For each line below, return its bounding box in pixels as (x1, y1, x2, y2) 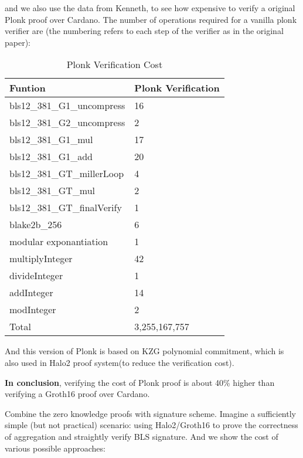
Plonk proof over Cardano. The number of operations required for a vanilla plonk (5, 13, 297, 25)
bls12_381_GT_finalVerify (9, 201, 122, 215)
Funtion (9, 81, 46, 95)
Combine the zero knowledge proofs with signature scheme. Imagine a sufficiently (5, 407, 296, 419)
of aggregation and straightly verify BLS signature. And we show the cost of (5, 430, 278, 442)
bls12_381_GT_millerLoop (9, 167, 124, 181)
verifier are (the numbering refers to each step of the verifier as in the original (5, 25, 284, 37)
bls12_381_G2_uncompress (9, 116, 125, 130)
